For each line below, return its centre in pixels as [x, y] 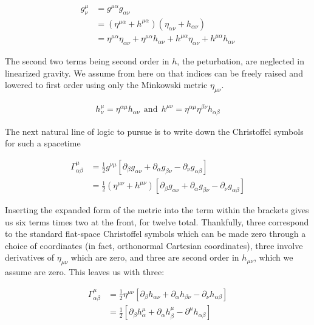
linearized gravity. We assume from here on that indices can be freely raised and [154, 73]
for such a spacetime [43, 143]
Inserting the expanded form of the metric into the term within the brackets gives [157, 210]
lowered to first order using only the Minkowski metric [106, 85]
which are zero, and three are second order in [155, 257]
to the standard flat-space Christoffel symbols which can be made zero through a [155, 234]
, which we [273, 257]
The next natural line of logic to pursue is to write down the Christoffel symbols [154, 131]
